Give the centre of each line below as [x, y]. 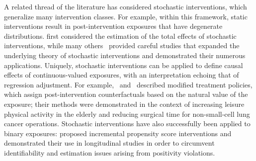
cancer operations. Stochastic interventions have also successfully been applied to [127, 123]
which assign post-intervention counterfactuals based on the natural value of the [126, 94]
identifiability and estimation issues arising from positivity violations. [110, 152]
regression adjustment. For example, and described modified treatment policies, [128, 84]
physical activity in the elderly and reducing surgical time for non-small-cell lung [127, 114]
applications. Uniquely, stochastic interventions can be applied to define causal [124, 65]
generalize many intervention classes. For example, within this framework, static [126, 16]
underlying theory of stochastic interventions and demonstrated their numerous [125, 55]
